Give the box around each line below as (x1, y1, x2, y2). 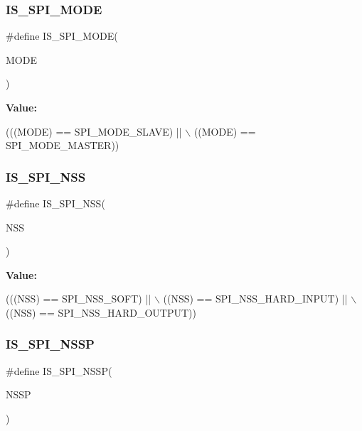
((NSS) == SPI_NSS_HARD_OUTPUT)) (6, 305, 196, 320)
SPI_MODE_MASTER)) (6, 138, 119, 153)
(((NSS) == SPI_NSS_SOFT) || (6, 291, 151, 306)
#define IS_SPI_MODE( (6, 28, 118, 43)
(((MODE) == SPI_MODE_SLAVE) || (6, 124, 182, 138)
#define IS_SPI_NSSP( (6, 363, 112, 378)
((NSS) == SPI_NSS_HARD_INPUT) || (163, 291, 348, 306)
